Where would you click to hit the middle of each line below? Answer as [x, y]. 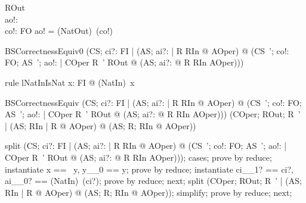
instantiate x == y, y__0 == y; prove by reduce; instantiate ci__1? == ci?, [149, 169]
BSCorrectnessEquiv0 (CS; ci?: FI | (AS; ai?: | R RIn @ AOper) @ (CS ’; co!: [147, 50]
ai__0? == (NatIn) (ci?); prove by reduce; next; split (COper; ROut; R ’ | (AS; [153, 181]
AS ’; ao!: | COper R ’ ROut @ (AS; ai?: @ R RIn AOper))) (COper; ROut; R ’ [153, 114]
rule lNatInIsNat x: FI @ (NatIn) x [70, 82]
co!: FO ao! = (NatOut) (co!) [59, 31]
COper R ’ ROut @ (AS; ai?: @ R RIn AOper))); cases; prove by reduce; [138, 157]
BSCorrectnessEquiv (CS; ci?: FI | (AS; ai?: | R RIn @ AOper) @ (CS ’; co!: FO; [153, 102]
